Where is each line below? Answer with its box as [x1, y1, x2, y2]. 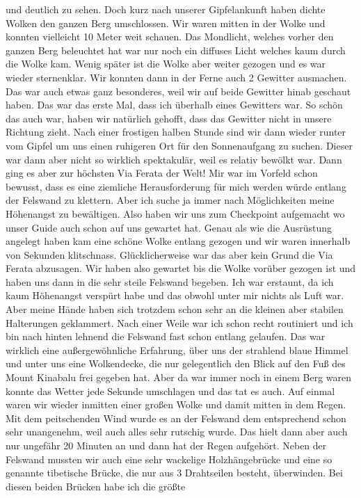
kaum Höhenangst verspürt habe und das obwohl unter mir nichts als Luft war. [6, 288, 344, 303]
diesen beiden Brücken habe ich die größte [6, 479, 186, 493]
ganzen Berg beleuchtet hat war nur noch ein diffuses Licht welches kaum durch [6, 42, 346, 57]
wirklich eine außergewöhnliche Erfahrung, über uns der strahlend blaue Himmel [6, 342, 348, 357]
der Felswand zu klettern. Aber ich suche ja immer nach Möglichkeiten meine [6, 193, 335, 207]
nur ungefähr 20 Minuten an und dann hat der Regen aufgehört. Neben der [6, 438, 327, 452]
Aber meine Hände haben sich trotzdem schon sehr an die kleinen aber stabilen [6, 302, 344, 316]
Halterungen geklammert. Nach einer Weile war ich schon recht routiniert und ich [6, 315, 353, 330]
